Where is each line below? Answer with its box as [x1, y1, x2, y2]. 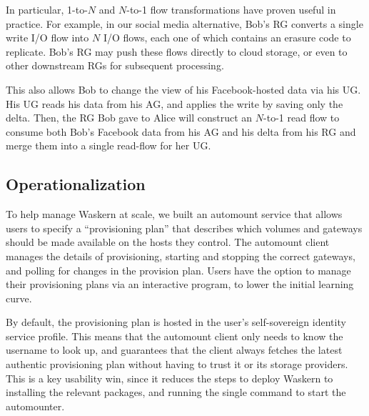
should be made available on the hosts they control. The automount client [6, 234, 330, 249]
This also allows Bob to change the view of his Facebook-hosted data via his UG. [6, 81, 361, 96]
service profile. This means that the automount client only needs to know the [6, 328, 343, 343]
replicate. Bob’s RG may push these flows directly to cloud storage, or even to [6, 44, 348, 59]
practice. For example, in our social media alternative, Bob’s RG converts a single [6, 16, 363, 31]
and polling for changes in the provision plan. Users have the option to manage [6, 262, 351, 277]
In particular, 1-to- [6, 2, 88, 16]
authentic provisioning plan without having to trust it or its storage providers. [6, 357, 348, 372]
